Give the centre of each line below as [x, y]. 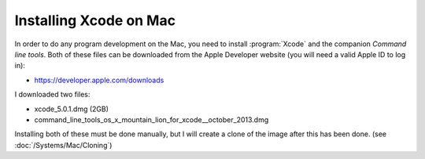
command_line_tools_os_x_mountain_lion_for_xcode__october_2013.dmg [152, 119]
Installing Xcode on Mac [95, 20]
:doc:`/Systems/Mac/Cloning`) [63, 145]
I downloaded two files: [52, 95]
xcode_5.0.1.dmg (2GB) [72, 109]
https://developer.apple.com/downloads [99, 80]
